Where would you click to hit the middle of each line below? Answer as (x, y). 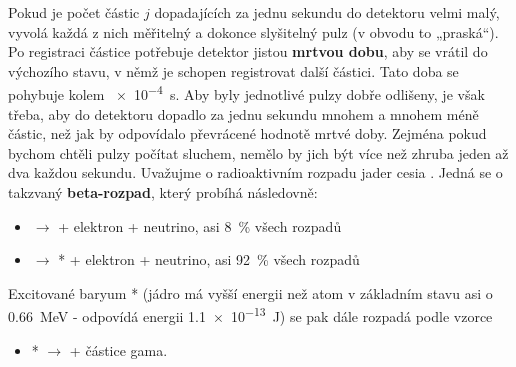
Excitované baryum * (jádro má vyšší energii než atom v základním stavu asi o (250, 292)
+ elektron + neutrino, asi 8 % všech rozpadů (200, 225)
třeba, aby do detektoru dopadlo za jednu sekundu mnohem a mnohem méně (243, 113)
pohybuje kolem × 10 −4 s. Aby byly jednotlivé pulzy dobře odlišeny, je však (246, 93)
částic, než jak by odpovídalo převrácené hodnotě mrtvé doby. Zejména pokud (247, 133)
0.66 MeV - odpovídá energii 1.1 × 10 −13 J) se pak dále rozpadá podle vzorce (250, 315)
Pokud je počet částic (74, 12)
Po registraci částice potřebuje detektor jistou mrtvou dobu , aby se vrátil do (248, 51)
